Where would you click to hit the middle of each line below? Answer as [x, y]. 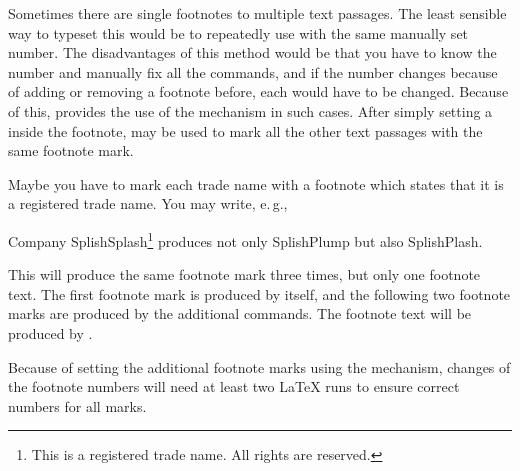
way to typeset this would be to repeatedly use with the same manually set [238, 32]
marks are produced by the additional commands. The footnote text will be [240, 313]
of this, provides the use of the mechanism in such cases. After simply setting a [250, 110]
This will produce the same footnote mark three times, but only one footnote [244, 274]
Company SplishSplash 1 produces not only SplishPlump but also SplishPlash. [245, 239]
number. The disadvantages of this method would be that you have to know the [252, 52]
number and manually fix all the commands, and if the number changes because [253, 71]
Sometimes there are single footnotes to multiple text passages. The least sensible [257, 13]
